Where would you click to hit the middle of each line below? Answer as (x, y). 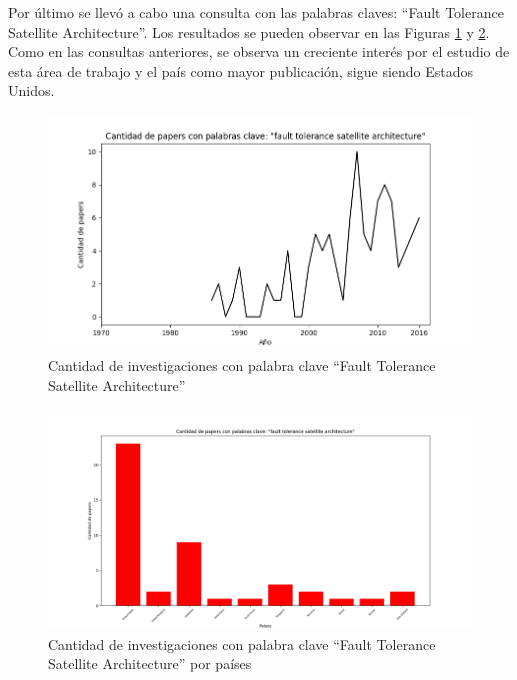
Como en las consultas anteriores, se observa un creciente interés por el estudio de (259, 51)
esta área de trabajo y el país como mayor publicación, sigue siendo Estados (241, 70)
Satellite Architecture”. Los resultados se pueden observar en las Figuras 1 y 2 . (249, 31)
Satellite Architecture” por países (150, 663)
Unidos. (31, 90)
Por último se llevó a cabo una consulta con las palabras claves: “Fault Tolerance (256, 12)
